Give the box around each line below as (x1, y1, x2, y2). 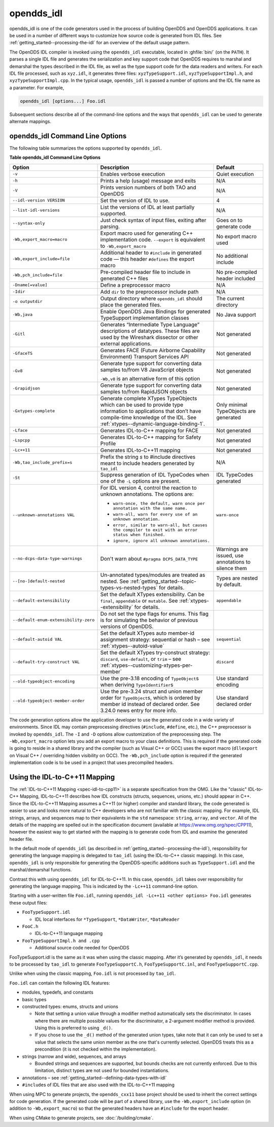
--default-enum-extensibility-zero (12, 617, 95, 623)
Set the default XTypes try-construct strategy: (100, 649, 211, 656)
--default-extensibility (12, 598, 70, 603)
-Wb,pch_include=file (12, 272, 63, 278)
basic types (22, 996, 47, 1002)
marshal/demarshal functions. (9, 867, 72, 873)
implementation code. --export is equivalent (100, 236, 205, 243)
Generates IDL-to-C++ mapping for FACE (100, 427, 199, 434)
